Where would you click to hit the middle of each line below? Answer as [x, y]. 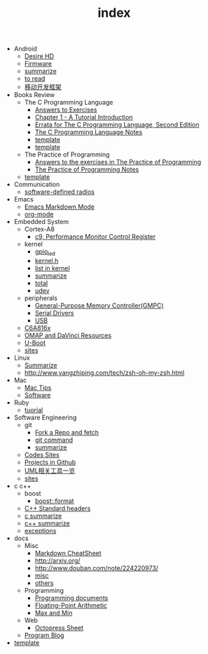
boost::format [55, 501]
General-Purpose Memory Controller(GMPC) [99, 305]
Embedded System [41, 222]
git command [54, 440]
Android [25, 49]
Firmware [38, 64]
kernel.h [47, 261]
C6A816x [37, 327]
